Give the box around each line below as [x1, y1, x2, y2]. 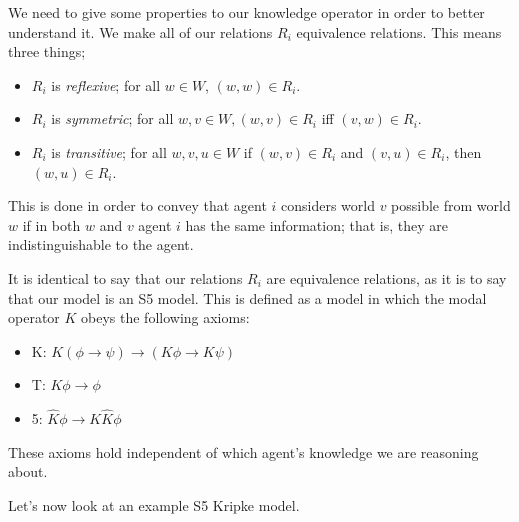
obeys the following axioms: [81, 307, 250, 328]
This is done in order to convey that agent [8, 195, 267, 216]
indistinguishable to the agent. [8, 234, 194, 255]
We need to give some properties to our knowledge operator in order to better [8, 2, 485, 22]
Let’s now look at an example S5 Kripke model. [8, 494, 300, 515]
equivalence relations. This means [296, 21, 502, 42]
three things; [8, 41, 86, 62]
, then [445, 141, 482, 162]
